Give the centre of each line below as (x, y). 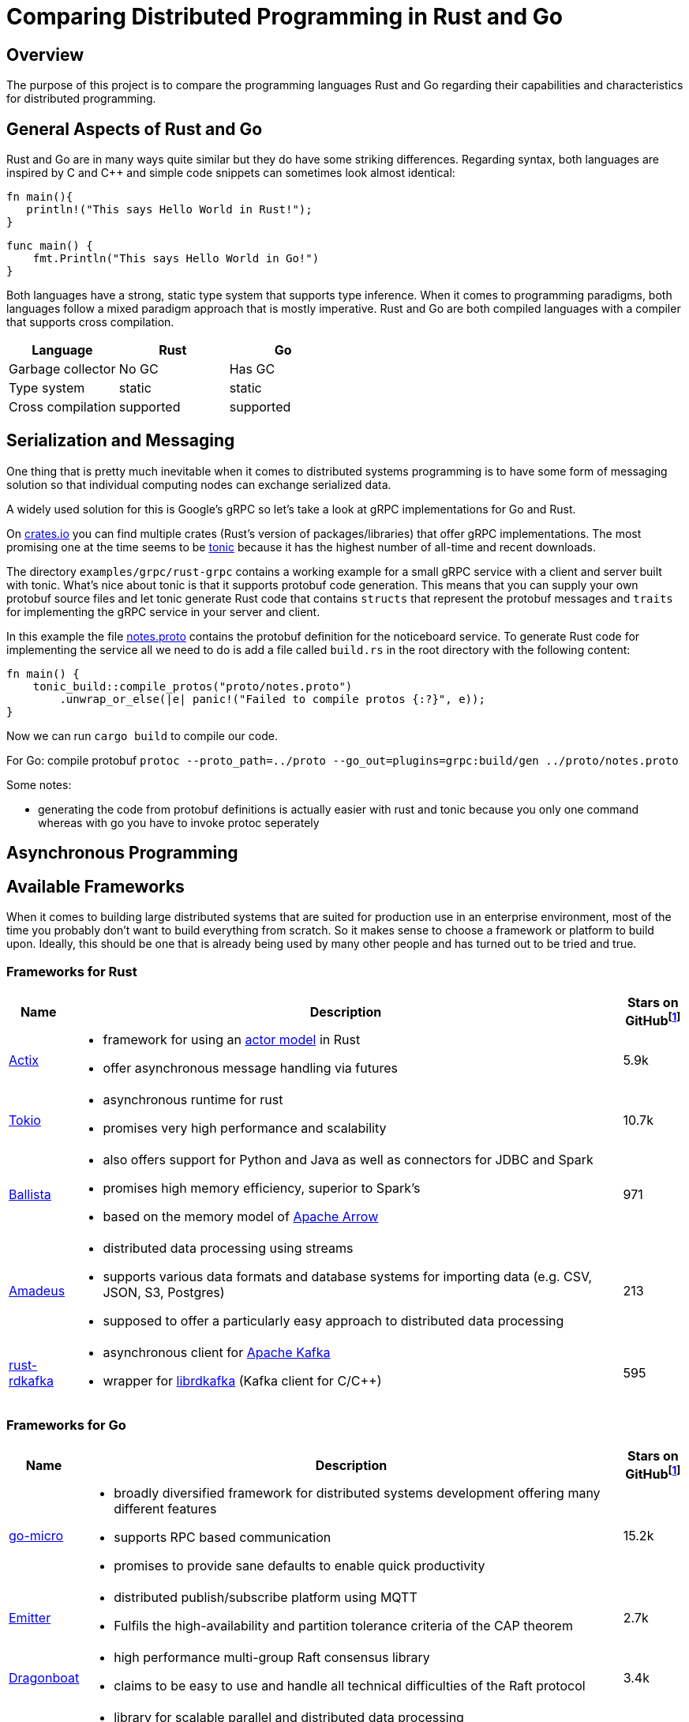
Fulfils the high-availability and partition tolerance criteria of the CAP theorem (343, 1626)
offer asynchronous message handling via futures (250, 1068)
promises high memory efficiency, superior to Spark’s (262, 1188)
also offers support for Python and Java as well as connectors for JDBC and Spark (348, 1160)
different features (165, 1509)
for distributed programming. (81, 99)
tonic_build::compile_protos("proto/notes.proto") (193, 686)
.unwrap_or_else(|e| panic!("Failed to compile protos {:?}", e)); (272, 699)
